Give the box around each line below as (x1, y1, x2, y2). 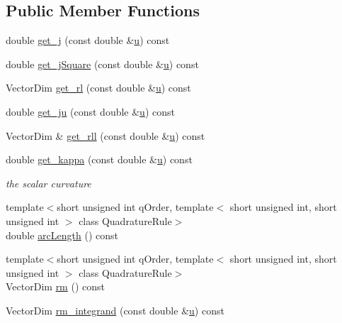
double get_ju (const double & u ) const (6, 104, 175, 119)
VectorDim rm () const (6, 279, 105, 294)
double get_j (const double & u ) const (6, 33, 170, 48)
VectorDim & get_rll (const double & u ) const (6, 128, 205, 143)
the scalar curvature (6, 175, 91, 190)
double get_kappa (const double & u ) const (6, 152, 193, 167)
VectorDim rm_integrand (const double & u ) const (6, 302, 224, 317)
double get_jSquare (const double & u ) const (6, 56, 199, 71)
